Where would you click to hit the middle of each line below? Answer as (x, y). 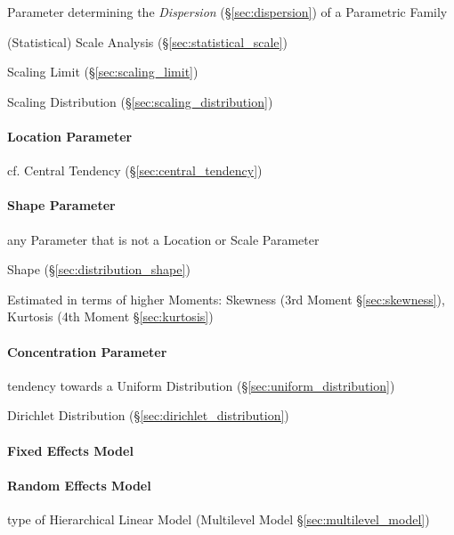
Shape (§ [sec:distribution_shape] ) (99, 269)
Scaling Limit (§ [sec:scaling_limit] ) (103, 72)
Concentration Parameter (87, 351)
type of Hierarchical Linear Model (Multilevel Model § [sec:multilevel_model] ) (219, 519)
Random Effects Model (79, 485)
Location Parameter (70, 136)
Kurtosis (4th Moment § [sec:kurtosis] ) (110, 316)
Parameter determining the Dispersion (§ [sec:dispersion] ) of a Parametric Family (227, 12)
